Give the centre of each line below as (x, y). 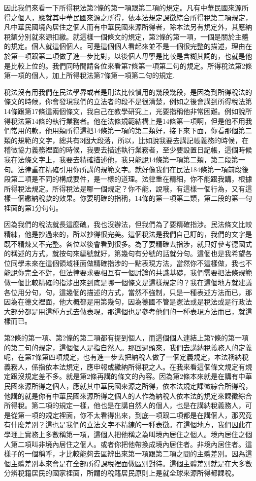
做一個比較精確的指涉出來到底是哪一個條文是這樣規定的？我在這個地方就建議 (128, 282)
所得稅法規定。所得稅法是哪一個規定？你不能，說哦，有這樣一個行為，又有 (125, 188)
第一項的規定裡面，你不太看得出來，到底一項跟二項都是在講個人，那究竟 (135, 415)
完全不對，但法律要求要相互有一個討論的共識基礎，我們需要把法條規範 (138, 273)
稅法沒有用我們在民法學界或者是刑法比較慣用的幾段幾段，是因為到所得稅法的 (128, 92)
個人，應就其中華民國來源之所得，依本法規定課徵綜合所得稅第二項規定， (135, 17)
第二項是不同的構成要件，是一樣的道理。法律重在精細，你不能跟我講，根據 (131, 179)
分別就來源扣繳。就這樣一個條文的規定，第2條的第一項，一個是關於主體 (133, 36)
